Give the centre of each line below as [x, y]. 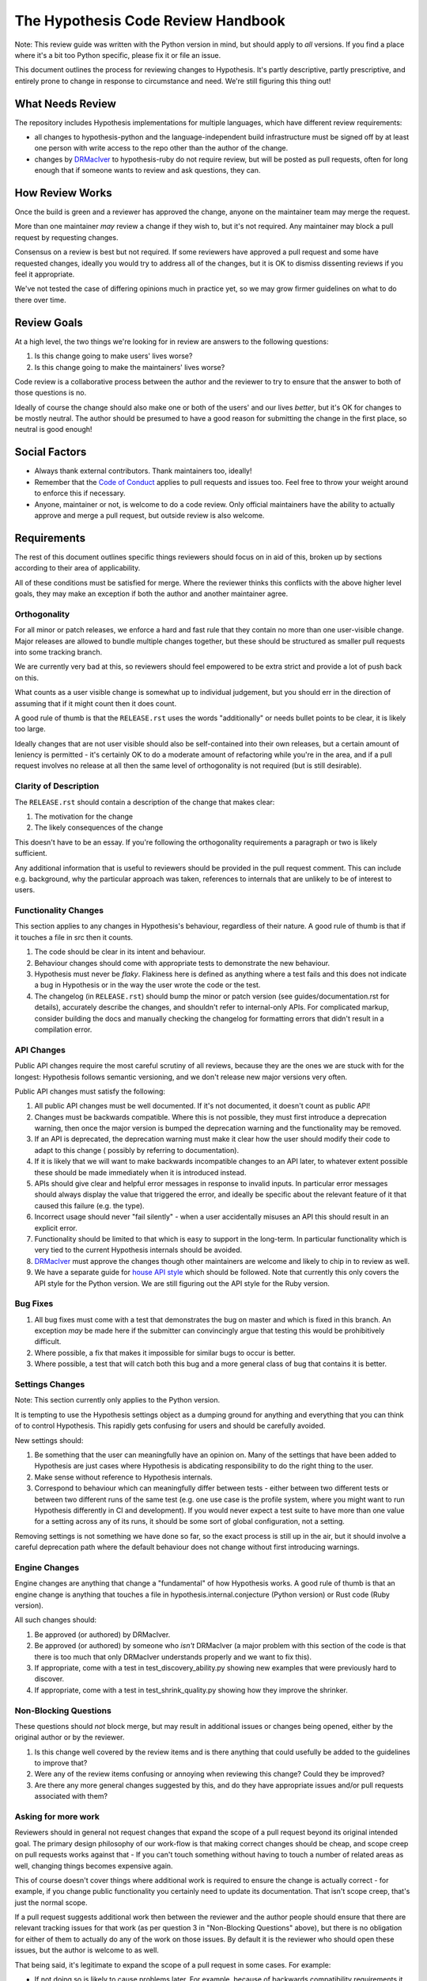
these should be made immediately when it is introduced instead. [140, 1172]
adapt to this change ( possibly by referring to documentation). [137, 1150]
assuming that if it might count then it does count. [96, 703]
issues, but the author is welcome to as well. [87, 1950]
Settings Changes [50, 1384]
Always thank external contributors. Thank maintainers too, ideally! [143, 471]
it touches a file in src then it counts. [74, 937]
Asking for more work [57, 1816]
